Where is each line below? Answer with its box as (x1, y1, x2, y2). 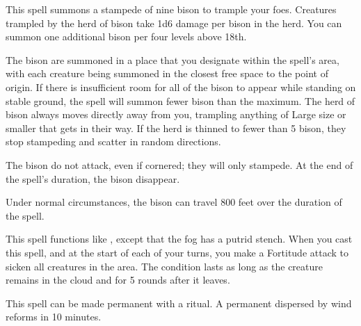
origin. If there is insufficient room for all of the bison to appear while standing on (6, 79, 356, 94)
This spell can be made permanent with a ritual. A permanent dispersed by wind (6, 295, 352, 310)
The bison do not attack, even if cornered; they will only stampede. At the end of (6, 157, 353, 172)
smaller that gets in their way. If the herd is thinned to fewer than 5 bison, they (6, 120, 346, 135)
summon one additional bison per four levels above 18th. (6, 29, 247, 44)
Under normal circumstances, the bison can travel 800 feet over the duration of (6, 195, 342, 209)
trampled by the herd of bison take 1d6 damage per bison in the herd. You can (6, 15, 342, 30)
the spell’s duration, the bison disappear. (6, 171, 180, 186)
